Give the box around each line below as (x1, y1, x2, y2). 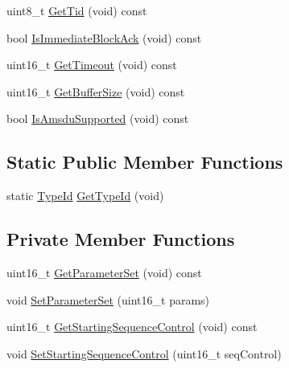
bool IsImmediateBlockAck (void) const (6, 29, 202, 46)
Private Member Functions (6, 227, 235, 251)
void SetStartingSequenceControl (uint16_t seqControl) (6, 345, 282, 362)
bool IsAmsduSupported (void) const (6, 110, 189, 127)
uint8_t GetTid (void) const (6, 2, 147, 18)
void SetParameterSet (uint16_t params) (6, 291, 210, 308)
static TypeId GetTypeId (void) (6, 187, 164, 204)
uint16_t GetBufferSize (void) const (6, 83, 185, 100)
